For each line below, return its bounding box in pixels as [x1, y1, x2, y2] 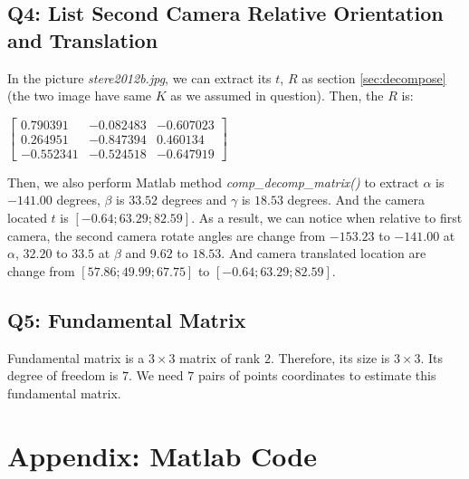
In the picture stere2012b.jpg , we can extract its [7, 68, 272, 87]
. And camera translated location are [221, 244, 426, 263]
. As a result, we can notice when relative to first [191, 208, 463, 227]
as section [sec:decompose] [301, 68, 446, 87]
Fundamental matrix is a [7, 348, 145, 367]
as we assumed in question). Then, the [170, 86, 384, 105]
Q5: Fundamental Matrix [7, 305, 246, 333]
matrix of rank [179, 348, 261, 367]
